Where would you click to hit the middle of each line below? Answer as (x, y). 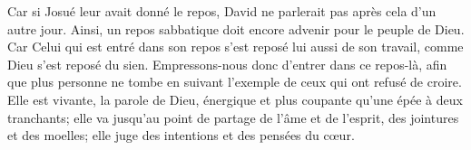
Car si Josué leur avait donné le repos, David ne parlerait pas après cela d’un (222, 11)
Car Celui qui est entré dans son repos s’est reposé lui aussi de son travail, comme (235, 47)
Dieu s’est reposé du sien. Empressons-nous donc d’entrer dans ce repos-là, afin (227, 64)
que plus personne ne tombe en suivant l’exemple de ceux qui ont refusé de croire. (235, 82)
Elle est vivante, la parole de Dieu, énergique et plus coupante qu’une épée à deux (235, 99)
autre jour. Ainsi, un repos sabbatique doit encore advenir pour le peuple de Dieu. (236, 28)
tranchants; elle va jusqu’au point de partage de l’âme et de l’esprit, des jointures (233, 117)
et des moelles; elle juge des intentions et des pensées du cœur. (181, 135)
